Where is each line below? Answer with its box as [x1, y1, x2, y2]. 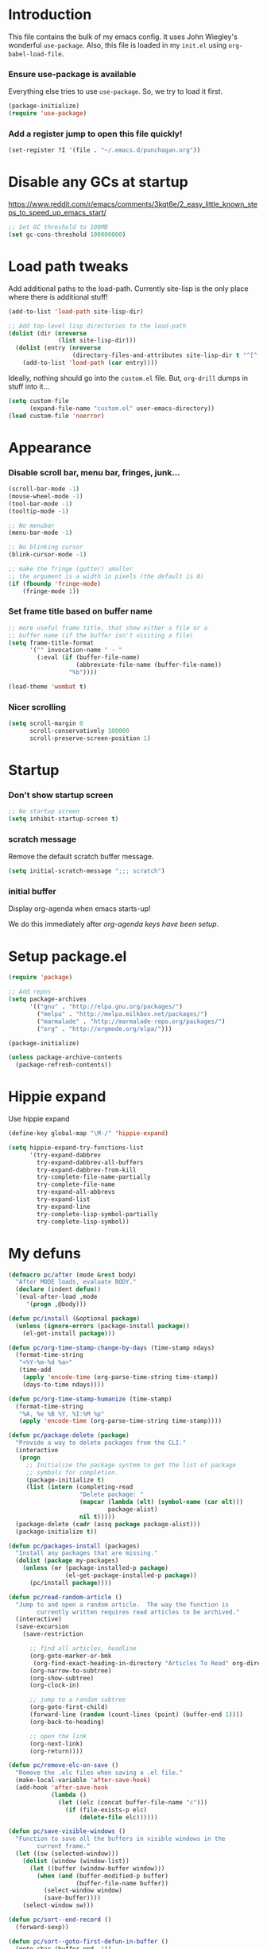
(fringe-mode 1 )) [22, 587, 80, 595]
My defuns [8, 1244, 81, 1262]
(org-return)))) [29, 1747, 83, 1755]
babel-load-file [8, 50, 62, 58]
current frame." [37, 1842, 91, 1850]
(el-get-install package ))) [22, 1329, 115, 1337]
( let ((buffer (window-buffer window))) [29, 1864, 165, 1873]
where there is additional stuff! [8, 292, 109, 301]
